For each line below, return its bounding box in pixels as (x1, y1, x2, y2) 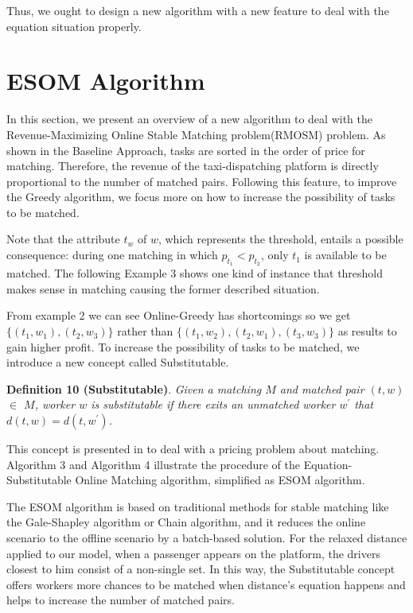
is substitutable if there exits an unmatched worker (91, 396, 336, 413)
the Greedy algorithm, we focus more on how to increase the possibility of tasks (6, 188, 395, 205)
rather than (117, 323, 173, 339)
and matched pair (279, 380, 364, 397)
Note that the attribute (6, 231, 120, 247)
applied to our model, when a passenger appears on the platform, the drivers (6, 545, 380, 561)
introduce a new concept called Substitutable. (6, 354, 229, 371)
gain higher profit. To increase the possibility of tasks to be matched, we (6, 338, 360, 355)
